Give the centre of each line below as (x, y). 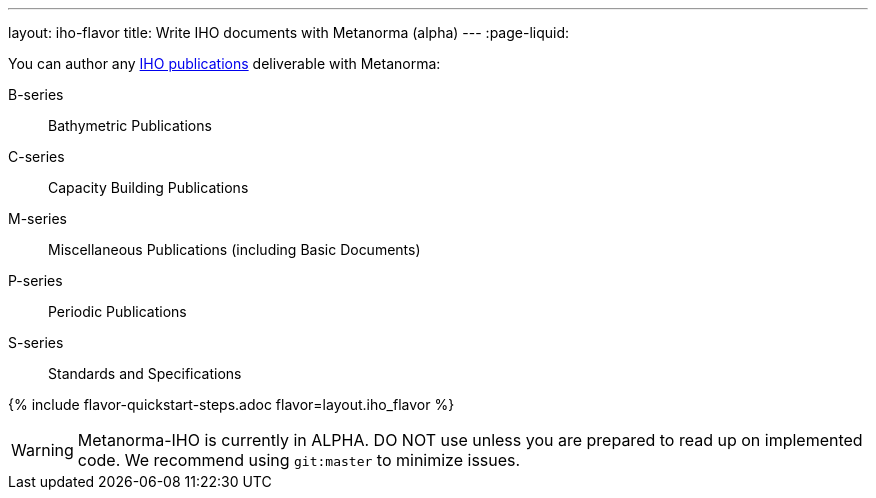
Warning (42, 450)
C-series (36, 156)
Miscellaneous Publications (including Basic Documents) (234, 249)
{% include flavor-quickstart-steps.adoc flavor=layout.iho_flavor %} (231, 404)
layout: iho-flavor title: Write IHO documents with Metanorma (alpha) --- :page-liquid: (289, 32)
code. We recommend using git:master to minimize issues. (299, 460)
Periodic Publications (117, 311)
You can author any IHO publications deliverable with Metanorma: (224, 63)
